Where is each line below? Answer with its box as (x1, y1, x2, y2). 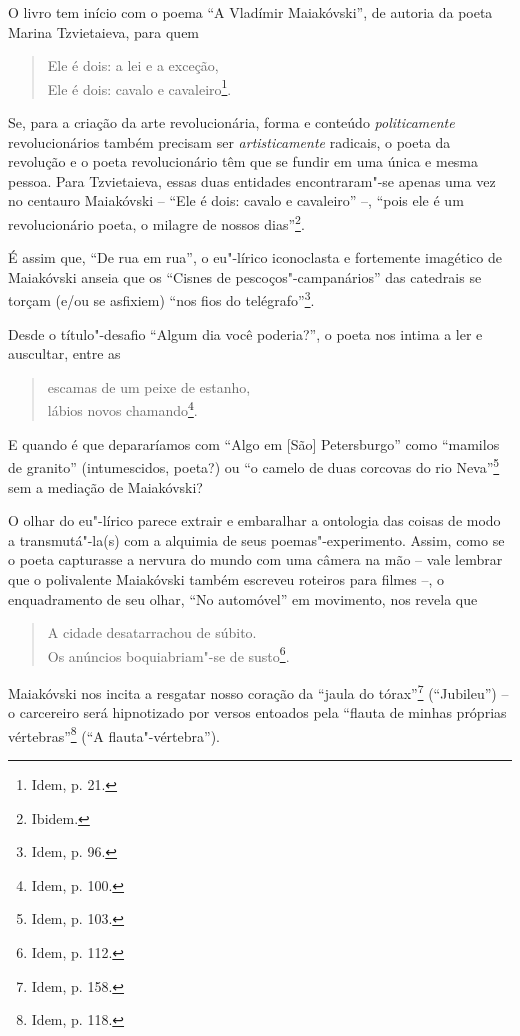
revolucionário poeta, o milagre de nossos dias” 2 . (8, 211, 305, 234)
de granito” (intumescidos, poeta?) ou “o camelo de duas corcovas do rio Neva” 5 (8, 454, 500, 477)
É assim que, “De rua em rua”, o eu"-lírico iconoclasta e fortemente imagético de (8, 247, 502, 268)
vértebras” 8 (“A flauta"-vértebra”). (8, 722, 220, 746)
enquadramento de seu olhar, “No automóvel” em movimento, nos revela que (8, 588, 478, 609)
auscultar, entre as (8, 343, 121, 364)
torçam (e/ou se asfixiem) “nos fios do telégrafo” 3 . (8, 287, 315, 311)
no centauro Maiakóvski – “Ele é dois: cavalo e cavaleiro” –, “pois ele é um (8, 190, 464, 211)
